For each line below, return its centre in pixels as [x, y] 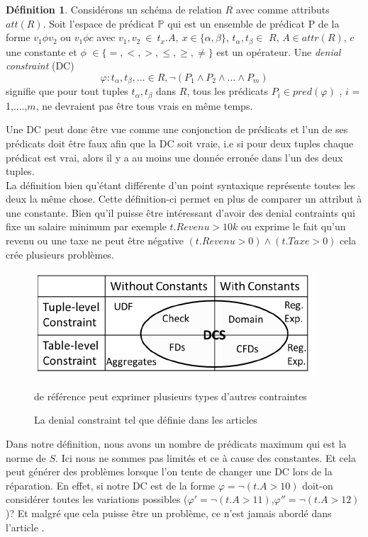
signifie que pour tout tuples [67, 91]
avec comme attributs [283, 9]
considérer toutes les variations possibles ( [97, 499]
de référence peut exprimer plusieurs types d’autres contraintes [171, 396]
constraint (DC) [40, 66]
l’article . [25, 527]
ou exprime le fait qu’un [294, 226]
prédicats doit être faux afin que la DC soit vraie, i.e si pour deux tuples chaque [180, 143]
